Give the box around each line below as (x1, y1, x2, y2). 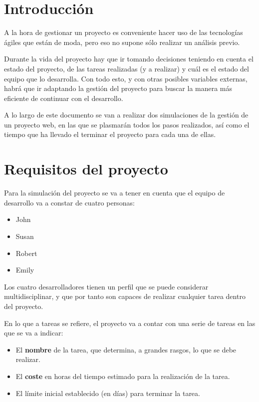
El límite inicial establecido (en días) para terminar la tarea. (15, 387, 200, 398)
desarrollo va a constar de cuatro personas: (4, 197, 135, 207)
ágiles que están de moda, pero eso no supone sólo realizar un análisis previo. (4, 36, 240, 47)
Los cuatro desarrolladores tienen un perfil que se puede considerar (4, 281, 209, 291)
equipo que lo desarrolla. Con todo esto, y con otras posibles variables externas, (4, 73, 248, 83)
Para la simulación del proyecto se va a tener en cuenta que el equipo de (4, 187, 225, 198)
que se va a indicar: (4, 327, 63, 338)
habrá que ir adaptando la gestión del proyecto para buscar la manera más (4, 83, 233, 93)
